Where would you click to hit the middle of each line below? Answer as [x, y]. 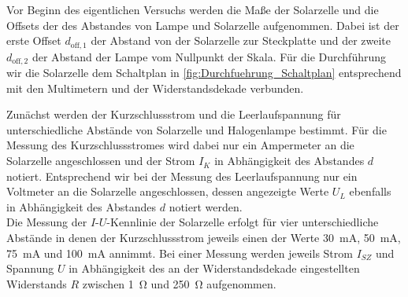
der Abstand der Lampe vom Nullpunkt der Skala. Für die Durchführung [209, 56]
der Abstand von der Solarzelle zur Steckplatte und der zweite [241, 40]
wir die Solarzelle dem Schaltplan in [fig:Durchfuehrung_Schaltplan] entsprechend [204, 73]
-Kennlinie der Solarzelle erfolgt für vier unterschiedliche [243, 222]
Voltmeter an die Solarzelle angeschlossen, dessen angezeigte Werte [168, 191]
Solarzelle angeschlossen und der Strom [101, 161]
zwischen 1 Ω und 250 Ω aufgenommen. [179, 283]
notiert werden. [206, 206]
